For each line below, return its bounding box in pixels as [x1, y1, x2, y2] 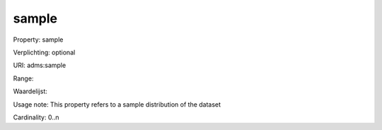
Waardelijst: [13, 87, 47, 95]
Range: [13, 74, 34, 83]
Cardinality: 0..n [13, 113, 59, 122]
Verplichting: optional [13, 48, 76, 57]
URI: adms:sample [13, 61, 66, 70]
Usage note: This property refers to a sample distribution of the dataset [13, 100, 221, 109]
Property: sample [13, 35, 64, 44]
